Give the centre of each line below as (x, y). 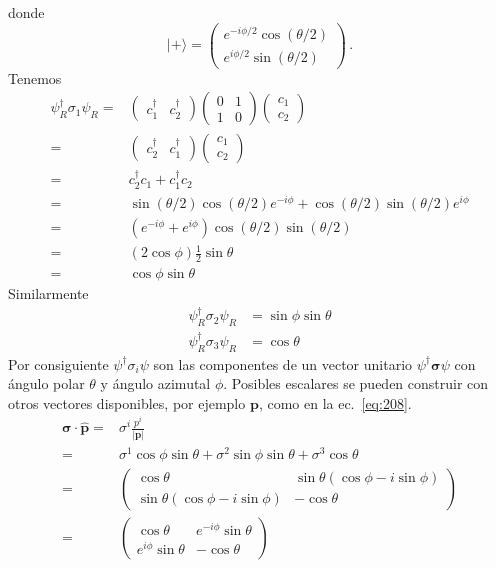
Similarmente (48, 293)
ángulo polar (46, 383)
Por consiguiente (58, 363)
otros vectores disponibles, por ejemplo (127, 402)
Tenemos (35, 77)
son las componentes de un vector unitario (283, 363)
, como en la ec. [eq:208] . (335, 402)
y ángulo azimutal (155, 383)
